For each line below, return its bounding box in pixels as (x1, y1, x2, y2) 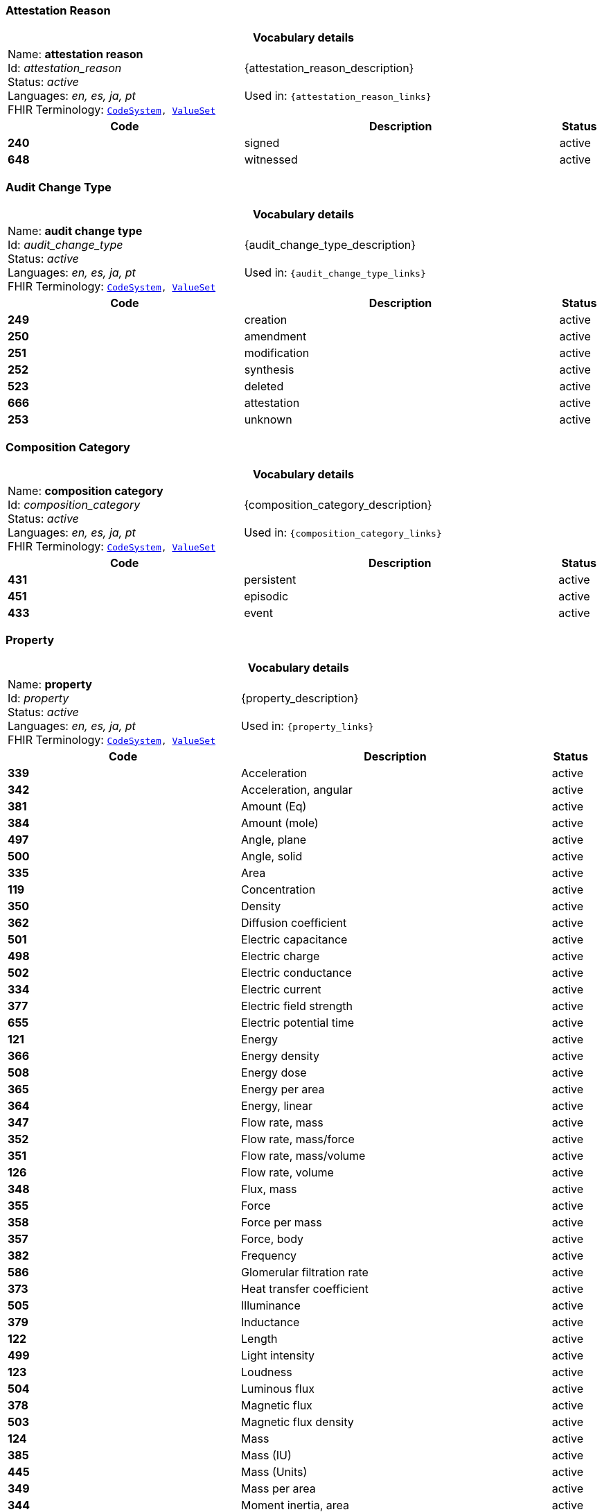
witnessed (244, 153, 298, 167)
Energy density (241, 1048, 319, 1063)
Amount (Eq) (241, 799, 307, 813)
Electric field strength (241, 998, 353, 1013)
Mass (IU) (241, 1448, 292, 1462)
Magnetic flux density (241, 1414, 354, 1429)
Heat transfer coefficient (241, 1281, 369, 1296)
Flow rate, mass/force (241, 1131, 355, 1146)
